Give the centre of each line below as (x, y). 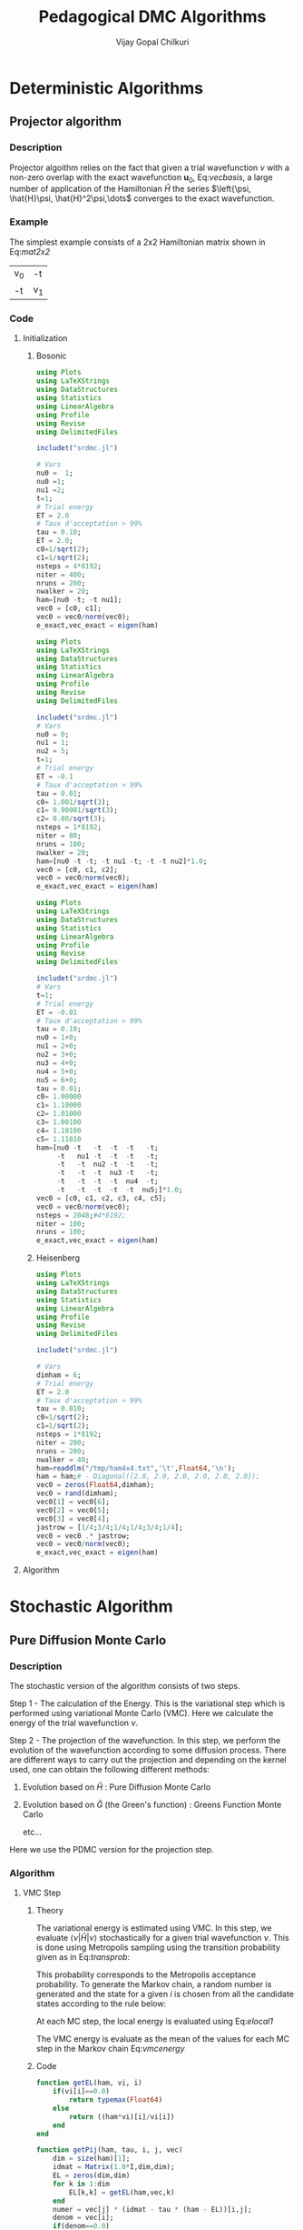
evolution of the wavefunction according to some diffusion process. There (148, 1750)
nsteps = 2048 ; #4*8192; (81, 1215)
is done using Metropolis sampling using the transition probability (158, 1947)
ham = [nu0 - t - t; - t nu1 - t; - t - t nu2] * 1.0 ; (122, 861)
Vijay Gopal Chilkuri (152, 42)
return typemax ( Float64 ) (116, 2100)
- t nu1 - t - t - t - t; (108, 1156)
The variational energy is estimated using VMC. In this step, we (154, 1928)
